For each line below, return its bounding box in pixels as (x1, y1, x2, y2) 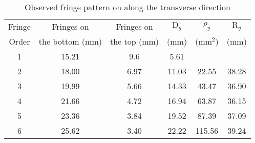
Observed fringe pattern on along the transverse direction (25, 1, 230, 13)
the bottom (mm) (38, 35, 102, 47)
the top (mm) (110, 35, 159, 47)
